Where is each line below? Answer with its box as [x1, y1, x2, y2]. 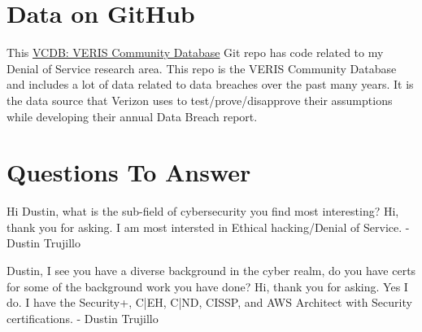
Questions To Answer [7, 155, 251, 189]
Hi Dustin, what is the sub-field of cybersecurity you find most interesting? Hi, [7, 203, 399, 220]
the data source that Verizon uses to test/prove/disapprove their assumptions [7, 91, 393, 108]
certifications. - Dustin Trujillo [7, 309, 159, 326]
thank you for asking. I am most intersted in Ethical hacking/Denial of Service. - [7, 218, 410, 235]
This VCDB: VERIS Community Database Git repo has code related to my [7, 44, 384, 61]
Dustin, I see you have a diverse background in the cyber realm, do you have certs [7, 262, 416, 278]
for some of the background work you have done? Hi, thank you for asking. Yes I [7, 277, 408, 295]
